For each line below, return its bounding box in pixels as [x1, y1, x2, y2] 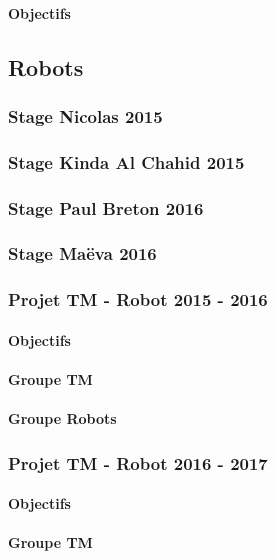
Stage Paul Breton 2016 [8, 195, 204, 220]
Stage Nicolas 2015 [8, 103, 163, 128]
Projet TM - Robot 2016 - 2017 [8, 450, 268, 475]
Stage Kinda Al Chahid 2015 [8, 149, 245, 174]
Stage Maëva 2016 [8, 241, 157, 266]
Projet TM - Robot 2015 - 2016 [8, 287, 268, 312]
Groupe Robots [8, 408, 117, 429]
